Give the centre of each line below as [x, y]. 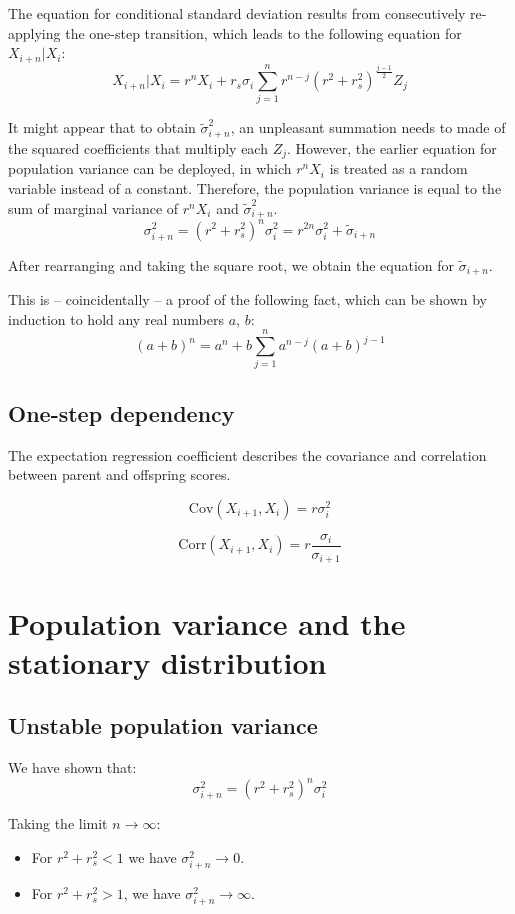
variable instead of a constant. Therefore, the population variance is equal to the [255, 187]
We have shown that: [72, 767]
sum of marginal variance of [93, 207]
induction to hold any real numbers [116, 318]
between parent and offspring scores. [119, 474]
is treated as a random [398, 168]
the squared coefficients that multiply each [138, 147]
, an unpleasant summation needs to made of [368, 127]
